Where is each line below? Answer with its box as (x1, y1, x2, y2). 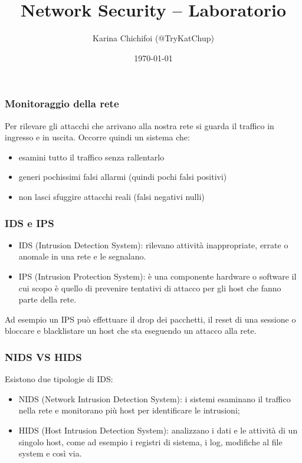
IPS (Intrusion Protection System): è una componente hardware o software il (18, 270, 297, 282)
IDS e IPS (5, 215, 54, 230)
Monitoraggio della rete (5, 96, 119, 111)
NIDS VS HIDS (5, 349, 82, 364)
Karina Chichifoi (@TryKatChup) (93, 32, 214, 44)
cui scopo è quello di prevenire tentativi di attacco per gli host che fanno (18, 281, 281, 294)
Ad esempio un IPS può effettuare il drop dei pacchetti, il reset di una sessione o (5, 313, 296, 325)
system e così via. (18, 447, 82, 459)
